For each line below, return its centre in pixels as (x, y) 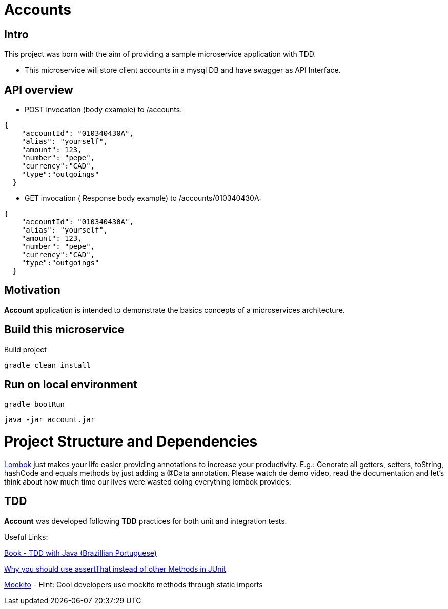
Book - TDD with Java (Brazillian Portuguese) (80, 553)
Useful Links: (26, 537)
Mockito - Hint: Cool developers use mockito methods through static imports (134, 584)
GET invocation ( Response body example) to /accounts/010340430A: (143, 198)
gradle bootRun (35, 404)
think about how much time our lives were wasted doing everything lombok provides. (148, 482)
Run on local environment (71, 385)
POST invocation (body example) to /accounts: (104, 110)
